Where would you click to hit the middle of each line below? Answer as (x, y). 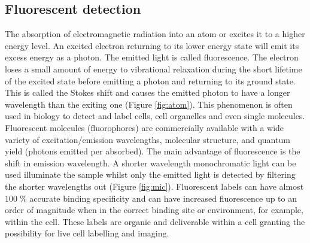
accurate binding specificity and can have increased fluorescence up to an (163, 198)
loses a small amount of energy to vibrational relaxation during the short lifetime (154, 69)
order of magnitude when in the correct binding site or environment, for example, (154, 210)
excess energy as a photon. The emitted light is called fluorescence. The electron (152, 57)
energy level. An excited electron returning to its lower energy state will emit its (152, 45)
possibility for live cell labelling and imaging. (87, 233)
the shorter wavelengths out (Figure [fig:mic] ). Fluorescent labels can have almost (154, 186)
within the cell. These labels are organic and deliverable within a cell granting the (155, 221)
